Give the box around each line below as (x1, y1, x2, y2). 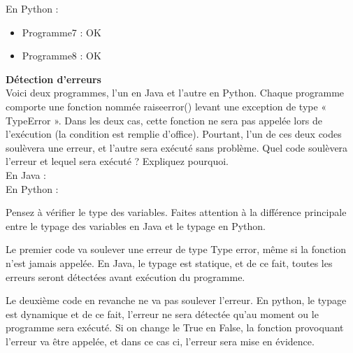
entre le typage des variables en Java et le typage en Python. (6, 218, 266, 233)
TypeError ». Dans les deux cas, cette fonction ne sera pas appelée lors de (6, 113, 322, 127)
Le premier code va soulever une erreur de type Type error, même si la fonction (6, 242, 347, 257)
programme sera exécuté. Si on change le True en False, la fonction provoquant (6, 320, 344, 335)
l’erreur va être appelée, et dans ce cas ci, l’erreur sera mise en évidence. (6, 333, 315, 348)
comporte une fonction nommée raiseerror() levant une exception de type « (6, 99, 327, 113)
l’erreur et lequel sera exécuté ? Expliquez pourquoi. (6, 154, 229, 168)
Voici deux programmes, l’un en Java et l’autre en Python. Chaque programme (6, 85, 345, 100)
